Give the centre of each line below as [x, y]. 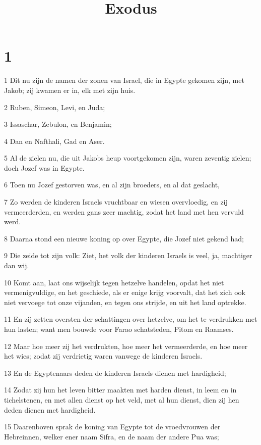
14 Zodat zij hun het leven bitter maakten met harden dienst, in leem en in [120, 390]
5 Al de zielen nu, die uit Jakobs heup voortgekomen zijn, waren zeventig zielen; [128, 158]
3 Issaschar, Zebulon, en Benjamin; [58, 124]
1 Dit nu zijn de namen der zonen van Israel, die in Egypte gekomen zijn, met [124, 80]
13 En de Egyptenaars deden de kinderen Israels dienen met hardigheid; [115, 373]
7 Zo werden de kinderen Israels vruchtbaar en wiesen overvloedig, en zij [116, 202]
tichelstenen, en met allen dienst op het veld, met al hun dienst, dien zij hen [122, 399]
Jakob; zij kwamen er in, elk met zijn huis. [70, 90]
